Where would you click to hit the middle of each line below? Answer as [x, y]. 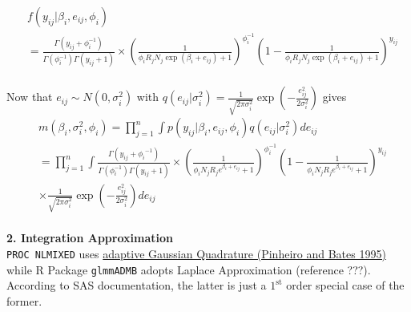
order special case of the [345, 285]
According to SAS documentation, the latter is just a [137, 285]
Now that [30, 97]
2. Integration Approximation [90, 238]
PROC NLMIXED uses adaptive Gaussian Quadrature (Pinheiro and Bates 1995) [196, 253]
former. [24, 300]
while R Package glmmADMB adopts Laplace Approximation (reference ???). [189, 269]
